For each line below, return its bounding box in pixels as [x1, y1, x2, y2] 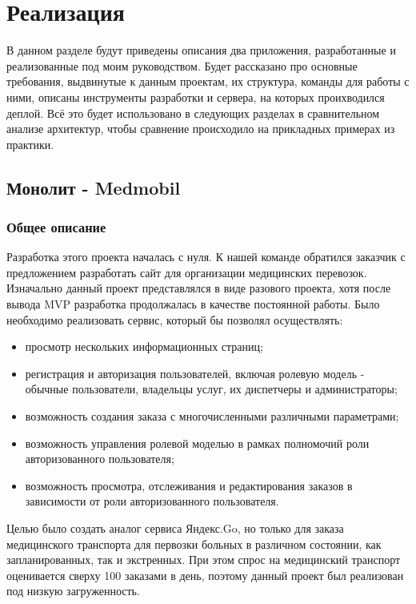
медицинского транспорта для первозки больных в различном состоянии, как [6, 535, 382, 552]
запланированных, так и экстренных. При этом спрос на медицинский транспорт [6, 551, 401, 568]
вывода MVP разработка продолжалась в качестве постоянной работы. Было [6, 296, 380, 312]
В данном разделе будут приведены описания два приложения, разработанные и [6, 42, 396, 58]
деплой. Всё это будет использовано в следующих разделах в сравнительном [6, 104, 380, 121]
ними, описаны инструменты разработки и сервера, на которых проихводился [6, 88, 385, 105]
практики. [6, 135, 54, 152]
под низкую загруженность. [6, 582, 140, 599]
